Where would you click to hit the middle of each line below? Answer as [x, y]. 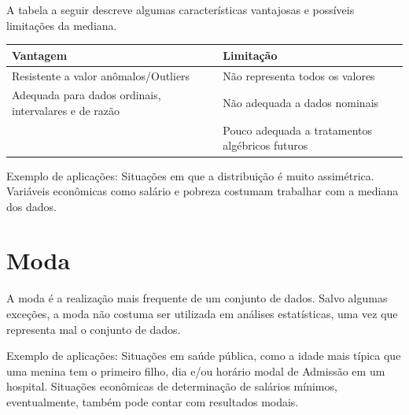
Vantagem [40, 55]
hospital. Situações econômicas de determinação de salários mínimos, [172, 386]
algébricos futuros [265, 145]
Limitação [250, 55]
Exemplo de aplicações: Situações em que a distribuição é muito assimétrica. [190, 175]
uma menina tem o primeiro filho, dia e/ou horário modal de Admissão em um [196, 371]
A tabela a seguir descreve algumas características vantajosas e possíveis [181, 9]
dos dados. [31, 206]
